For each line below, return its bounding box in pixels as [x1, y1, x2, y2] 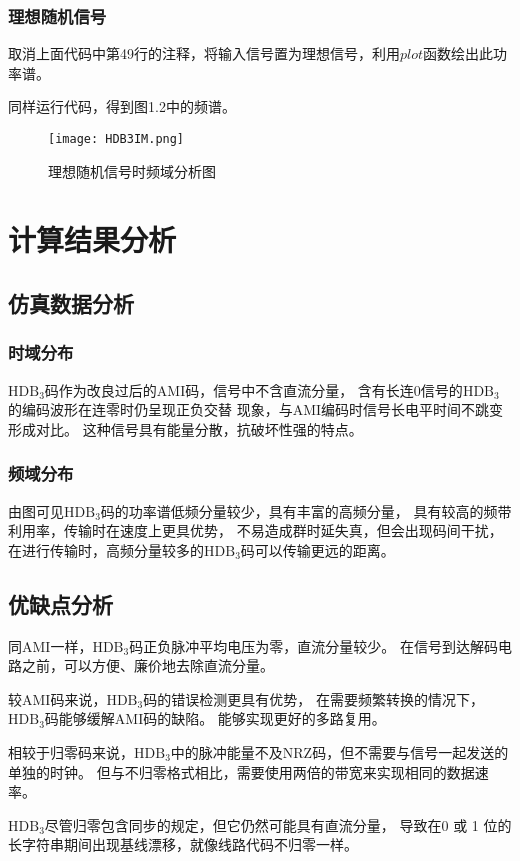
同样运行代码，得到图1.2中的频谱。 [8, 96, 236, 117]
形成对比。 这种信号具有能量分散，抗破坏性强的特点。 [8, 418, 363, 439]
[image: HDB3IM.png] [48, 132, 185, 146]
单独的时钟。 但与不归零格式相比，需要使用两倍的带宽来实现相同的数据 [8, 761, 475, 782]
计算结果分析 [8, 219, 177, 260]
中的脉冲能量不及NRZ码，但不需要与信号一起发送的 [170, 741, 509, 762]
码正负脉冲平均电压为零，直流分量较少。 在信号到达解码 [129, 635, 498, 656]
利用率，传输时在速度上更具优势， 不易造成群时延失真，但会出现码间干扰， [8, 520, 503, 541]
